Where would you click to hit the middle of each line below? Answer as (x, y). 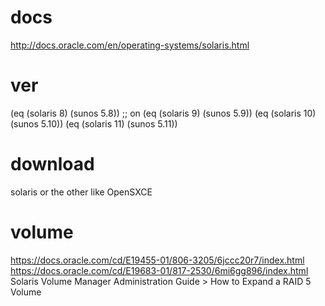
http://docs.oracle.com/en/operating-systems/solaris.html (130, 45)
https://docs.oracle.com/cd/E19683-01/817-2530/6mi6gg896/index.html (159, 270)
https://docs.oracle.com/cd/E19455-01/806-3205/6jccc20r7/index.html (157, 260)
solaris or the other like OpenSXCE (81, 192)
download (52, 164)
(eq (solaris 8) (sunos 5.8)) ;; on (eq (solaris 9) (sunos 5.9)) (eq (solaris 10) (163, 113)
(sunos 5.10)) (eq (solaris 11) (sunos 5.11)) (94, 123)
